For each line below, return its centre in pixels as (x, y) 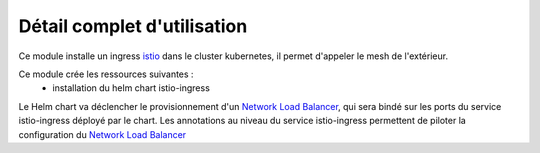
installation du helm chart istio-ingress (131, 88)
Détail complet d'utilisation (133, 26)
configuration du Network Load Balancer (102, 134)
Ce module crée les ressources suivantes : (106, 74)
